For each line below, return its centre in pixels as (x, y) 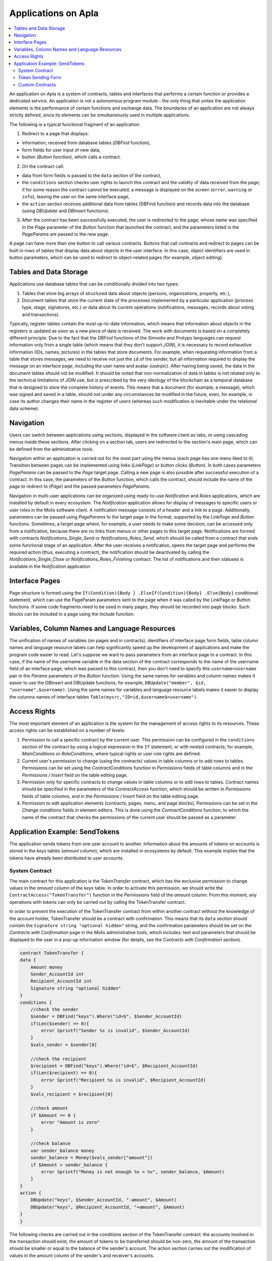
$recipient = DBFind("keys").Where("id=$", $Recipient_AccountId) (114, 1066)
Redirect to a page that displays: (55, 134)
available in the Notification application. (50, 566)
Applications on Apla (54, 13)
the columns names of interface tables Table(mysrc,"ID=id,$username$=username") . (104, 697)
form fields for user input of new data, (61, 150)
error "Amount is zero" (71, 1123)
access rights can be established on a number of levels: (67, 730)
